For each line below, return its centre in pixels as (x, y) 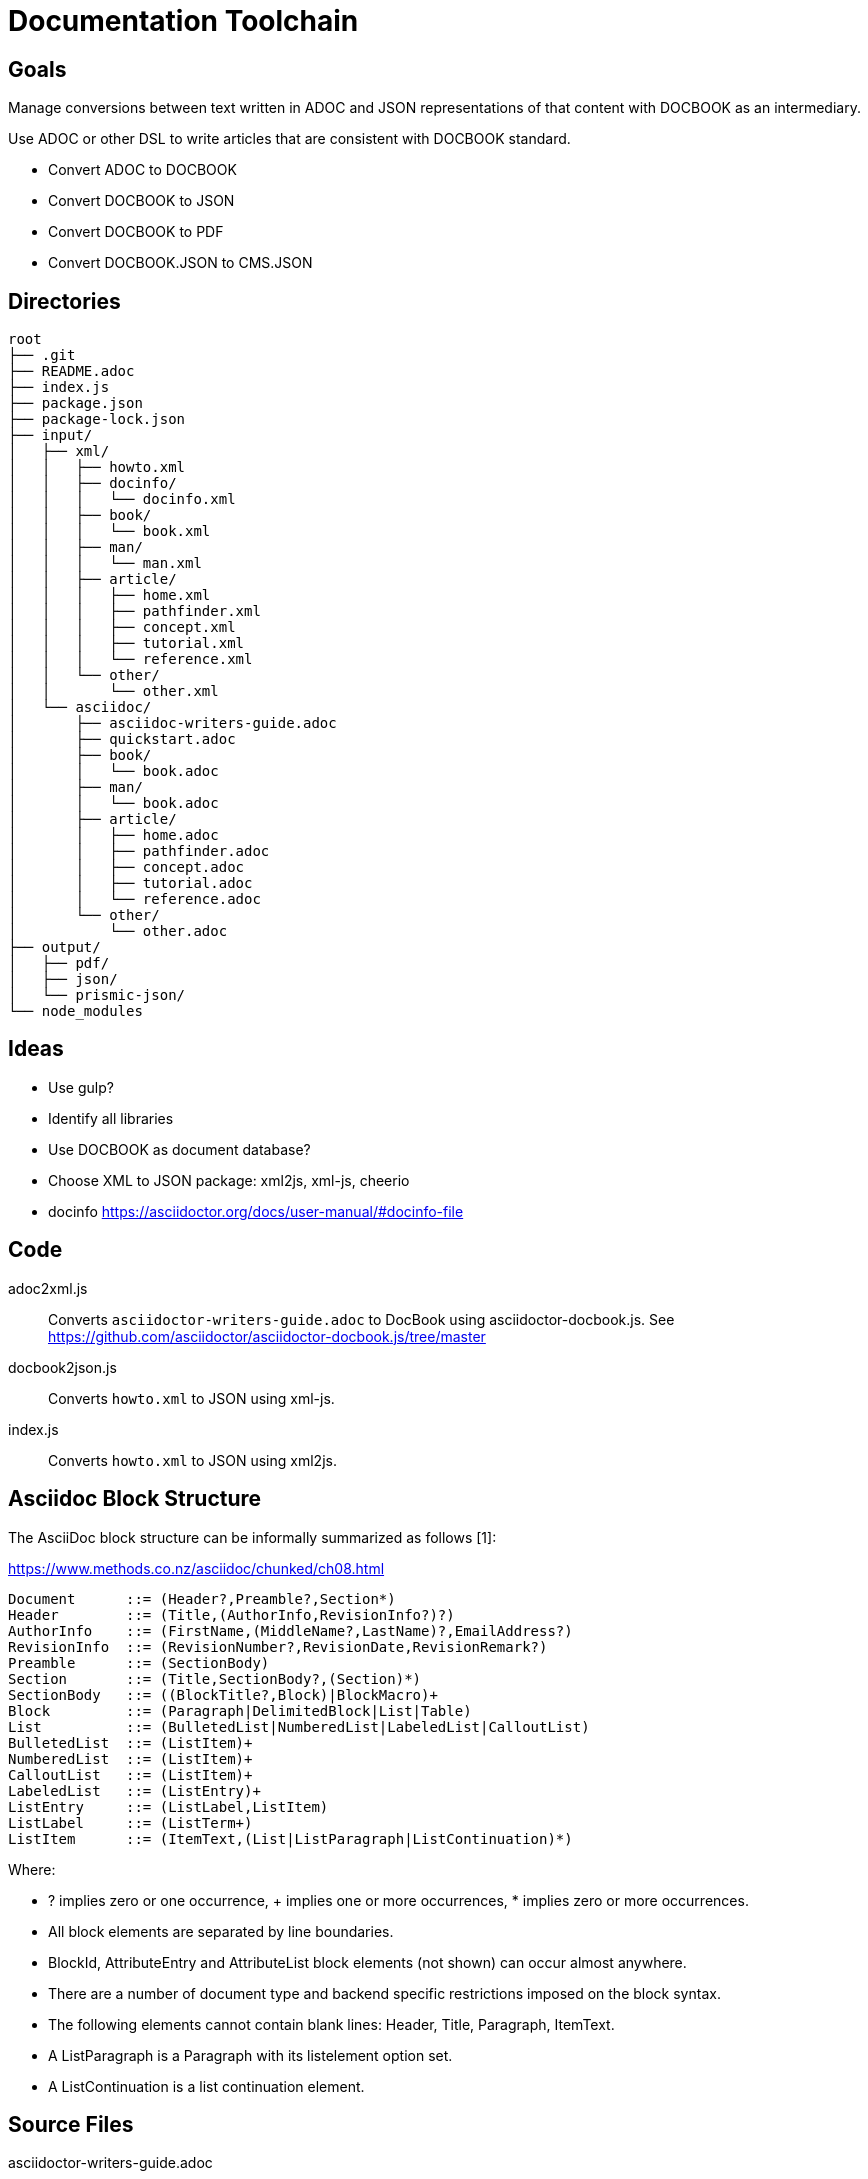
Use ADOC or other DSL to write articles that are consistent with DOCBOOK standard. (289, 139)
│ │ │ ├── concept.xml (122, 627)
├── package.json (75, 403)
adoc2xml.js (48, 1288)
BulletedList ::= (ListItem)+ (130, 1742)
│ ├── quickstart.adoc (122, 739)
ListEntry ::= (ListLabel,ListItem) (168, 1806)
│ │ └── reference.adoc (134, 899)
